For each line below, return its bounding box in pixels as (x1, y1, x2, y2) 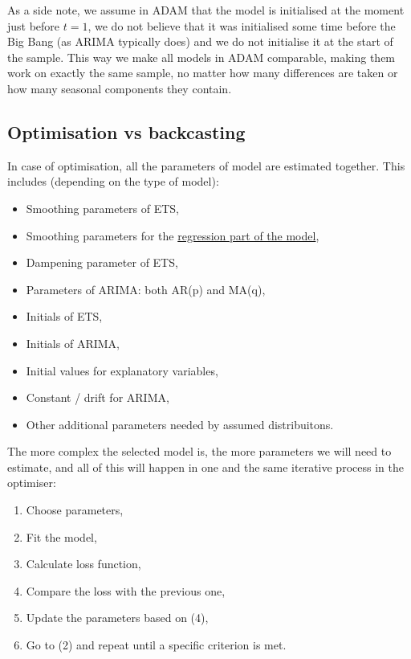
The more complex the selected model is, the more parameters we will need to (7, 443, 392, 460)
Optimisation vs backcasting (7, 119, 246, 144)
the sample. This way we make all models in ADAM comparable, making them (7, 48, 396, 65)
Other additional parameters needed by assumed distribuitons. (26, 415, 334, 432)
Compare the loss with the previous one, (26, 582, 226, 599)
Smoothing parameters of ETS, (26, 199, 179, 216)
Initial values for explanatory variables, (26, 362, 218, 379)
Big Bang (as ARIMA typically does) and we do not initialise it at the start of (7, 33, 393, 50)
